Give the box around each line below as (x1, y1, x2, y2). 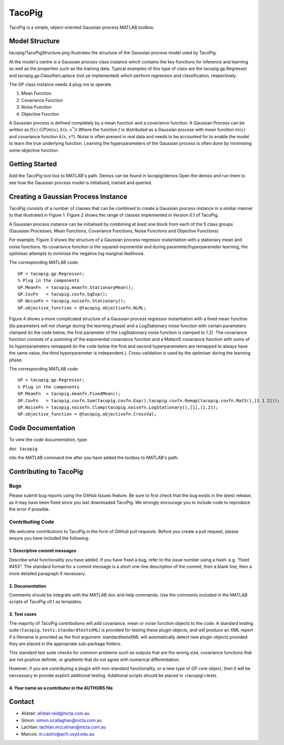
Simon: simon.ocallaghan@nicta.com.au (21, 717, 102, 723)
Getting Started (9, 160, 57, 168)
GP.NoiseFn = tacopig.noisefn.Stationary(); (18, 298, 126, 304)
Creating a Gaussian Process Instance (9, 192, 128, 201)
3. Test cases (9, 611, 37, 617)
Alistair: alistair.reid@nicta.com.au (21, 710, 90, 716)
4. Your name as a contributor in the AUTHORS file (9, 685, 113, 691)
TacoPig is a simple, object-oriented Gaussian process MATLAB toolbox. (9, 24, 155, 30)
